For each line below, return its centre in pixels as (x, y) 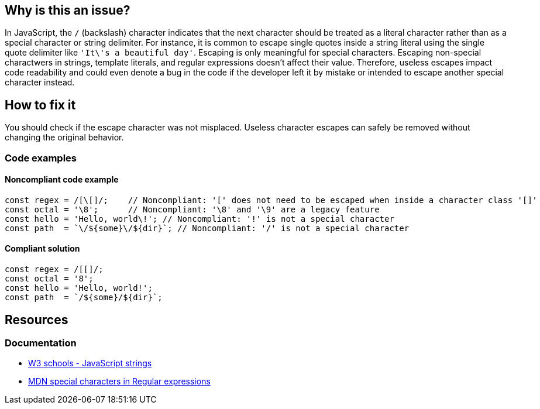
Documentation (41, 343)
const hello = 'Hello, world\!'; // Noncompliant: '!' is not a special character (200, 219)
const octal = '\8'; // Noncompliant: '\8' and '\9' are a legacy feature (192, 209)
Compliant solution (42, 249)
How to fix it (40, 105)
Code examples (41, 158)
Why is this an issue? (68, 10)
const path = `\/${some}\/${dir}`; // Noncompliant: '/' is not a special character (207, 228)
